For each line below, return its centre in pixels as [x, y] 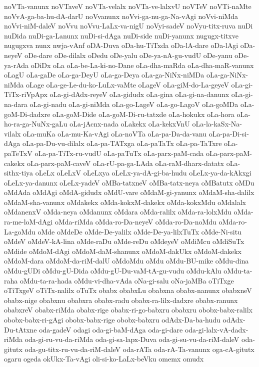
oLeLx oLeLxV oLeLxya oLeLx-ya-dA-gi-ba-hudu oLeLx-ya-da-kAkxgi [143, 173]
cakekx [14, 163]
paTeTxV [18, 153]
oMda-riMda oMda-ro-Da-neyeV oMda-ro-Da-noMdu [135, 222]
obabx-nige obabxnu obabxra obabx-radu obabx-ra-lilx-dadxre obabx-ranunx [121, 300]
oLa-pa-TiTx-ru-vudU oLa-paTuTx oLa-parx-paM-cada [119, 153]
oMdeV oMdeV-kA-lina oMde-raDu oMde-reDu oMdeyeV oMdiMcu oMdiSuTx [124, 241]
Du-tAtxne [20, 329]
